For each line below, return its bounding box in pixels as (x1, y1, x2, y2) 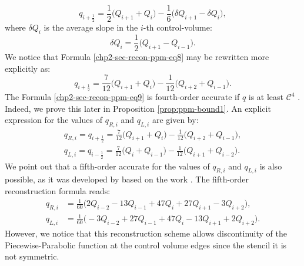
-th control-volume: (143, 21, 212, 34)
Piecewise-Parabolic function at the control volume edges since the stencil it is (5, 238, 287, 251)
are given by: (152, 114, 199, 126)
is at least (248, 91, 284, 103)
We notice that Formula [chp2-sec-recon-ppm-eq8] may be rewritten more (5, 50, 269, 62)
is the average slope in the (44, 21, 138, 34)
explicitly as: (5, 62, 51, 74)
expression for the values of (5, 114, 102, 126)
